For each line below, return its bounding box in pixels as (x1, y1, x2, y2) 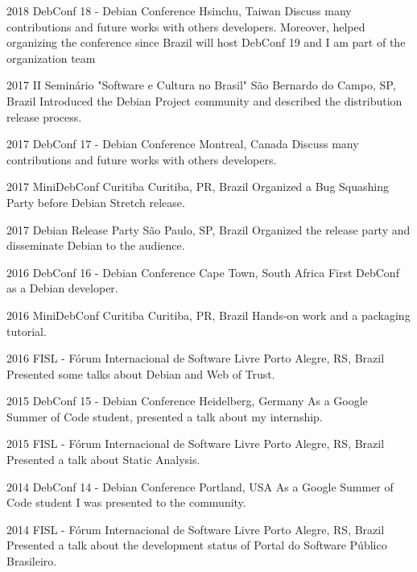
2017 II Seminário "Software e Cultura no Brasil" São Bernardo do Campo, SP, (6, 77, 396, 93)
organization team (6, 49, 96, 66)
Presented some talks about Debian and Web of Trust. (6, 365, 275, 382)
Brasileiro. (6, 553, 57, 570)
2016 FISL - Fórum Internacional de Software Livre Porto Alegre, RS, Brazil (6, 350, 385, 367)
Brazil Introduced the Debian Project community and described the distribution (6, 92, 403, 109)
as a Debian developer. (6, 280, 118, 296)
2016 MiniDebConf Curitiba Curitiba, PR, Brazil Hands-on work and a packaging (6, 306, 411, 323)
